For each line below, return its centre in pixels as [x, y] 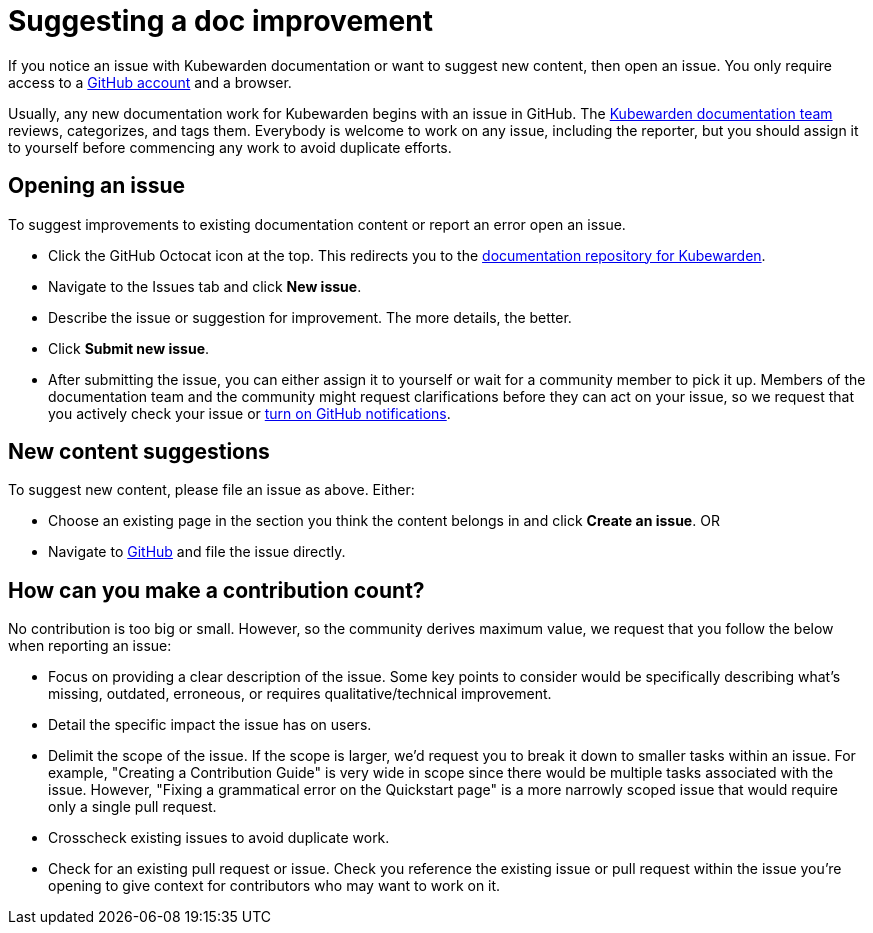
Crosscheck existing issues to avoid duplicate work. [219, 838]
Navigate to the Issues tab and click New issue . [205, 286]
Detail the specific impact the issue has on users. [210, 725]
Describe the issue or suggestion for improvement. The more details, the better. [310, 317]
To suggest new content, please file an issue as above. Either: [211, 490]
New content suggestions [139, 452]
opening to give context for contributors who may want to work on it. [274, 886]
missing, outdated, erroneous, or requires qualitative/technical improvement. [300, 694]
